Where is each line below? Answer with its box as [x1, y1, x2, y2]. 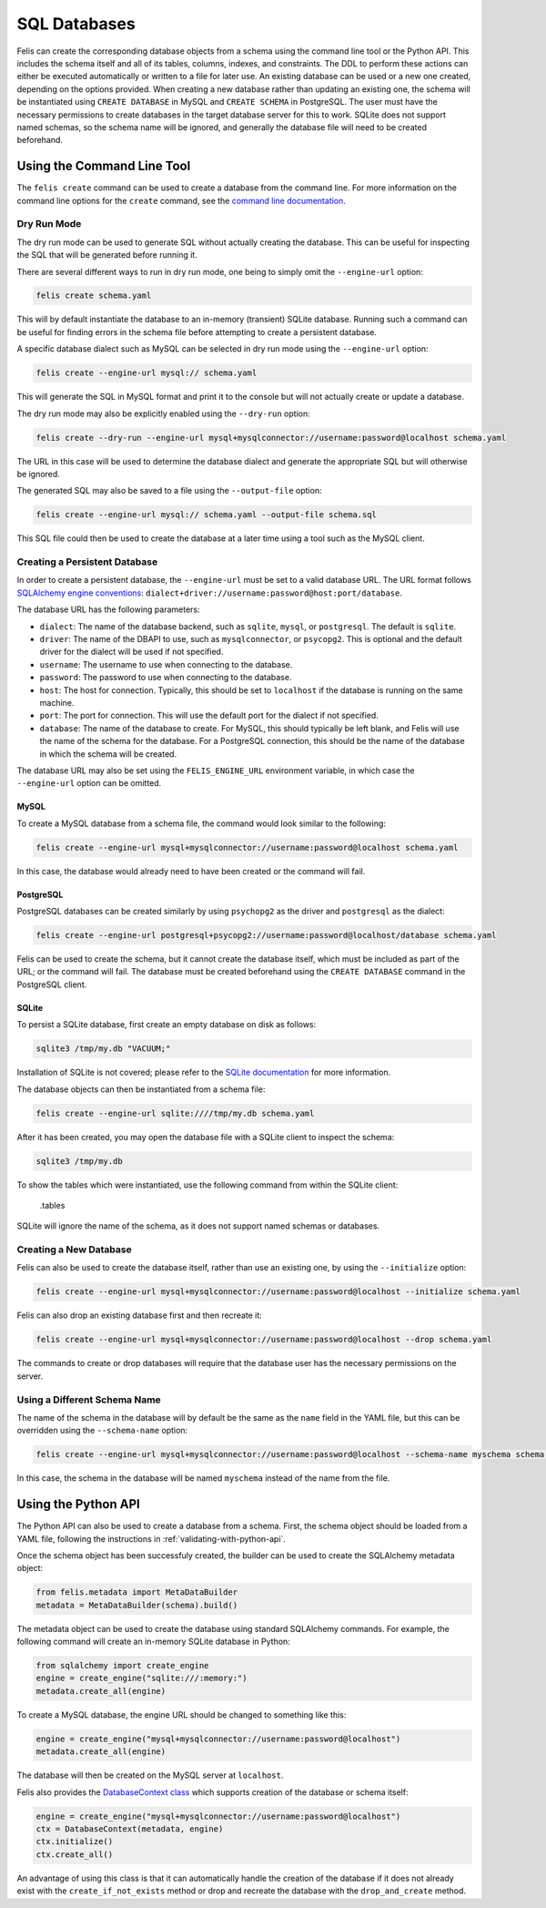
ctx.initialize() [35, 1836, 114, 1847]
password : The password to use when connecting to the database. [39, 672, 292, 683]
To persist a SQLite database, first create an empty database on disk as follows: [16, 1019, 317, 1030]
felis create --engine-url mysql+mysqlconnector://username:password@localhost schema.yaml [35, 842, 459, 852]
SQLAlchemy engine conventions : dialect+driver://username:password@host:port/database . [16, 587, 403, 598]
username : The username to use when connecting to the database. [39, 658, 293, 669]
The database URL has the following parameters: [16, 604, 200, 615]
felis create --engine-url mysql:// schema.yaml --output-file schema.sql [35, 510, 378, 520]
